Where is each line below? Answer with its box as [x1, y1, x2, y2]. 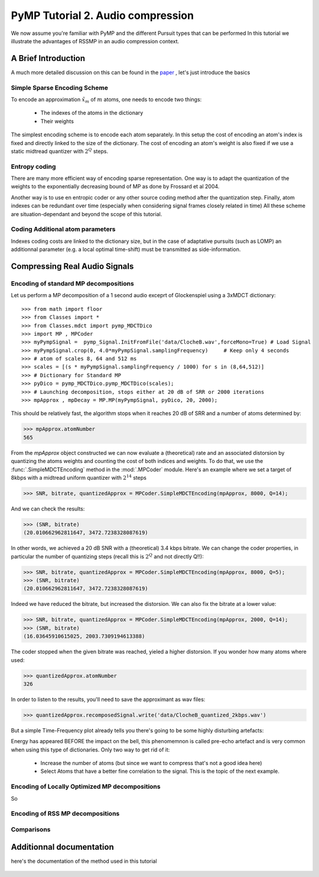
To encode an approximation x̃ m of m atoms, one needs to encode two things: [11, 95, 202, 104]
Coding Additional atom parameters [11, 225, 116, 233]
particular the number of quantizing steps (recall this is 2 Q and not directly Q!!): [11, 552, 204, 560]
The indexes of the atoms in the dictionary [40, 110, 144, 117]
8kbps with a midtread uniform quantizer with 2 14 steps [11, 474, 147, 481]
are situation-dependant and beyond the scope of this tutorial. [11, 210, 162, 217]
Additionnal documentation [11, 841, 115, 852]
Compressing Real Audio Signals [11, 261, 134, 271]
